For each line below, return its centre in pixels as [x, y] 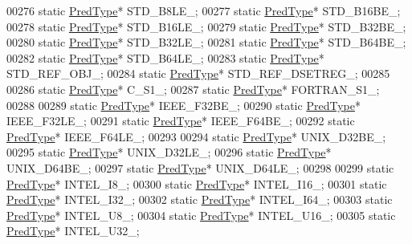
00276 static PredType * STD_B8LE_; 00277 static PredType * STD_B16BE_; [204, 10]
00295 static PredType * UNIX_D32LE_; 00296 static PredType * [169, 152]
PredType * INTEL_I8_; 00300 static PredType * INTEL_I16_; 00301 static [197, 183]
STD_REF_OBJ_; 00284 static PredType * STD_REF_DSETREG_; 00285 [198, 73]
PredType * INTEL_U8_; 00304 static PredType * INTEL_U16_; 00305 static [201, 215]
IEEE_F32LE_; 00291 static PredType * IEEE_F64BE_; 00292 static [181, 121]
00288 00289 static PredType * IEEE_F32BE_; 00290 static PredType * [184, 105]
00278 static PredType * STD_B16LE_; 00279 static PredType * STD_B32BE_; [206, 26]
